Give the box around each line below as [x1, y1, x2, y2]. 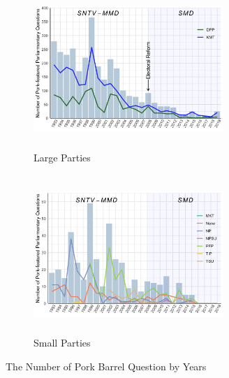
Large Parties [34, 150, 91, 165]
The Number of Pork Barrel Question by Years [6, 358, 207, 373]
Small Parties [34, 335, 91, 350]
